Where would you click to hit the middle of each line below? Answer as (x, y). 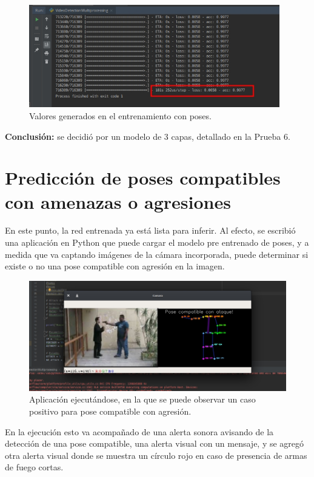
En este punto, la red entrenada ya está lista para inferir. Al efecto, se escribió (150, 230)
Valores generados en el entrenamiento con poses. (120, 115)
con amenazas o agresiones (118, 201)
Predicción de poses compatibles (143, 178)
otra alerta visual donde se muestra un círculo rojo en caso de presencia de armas (156, 455)
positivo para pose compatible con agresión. (110, 411)
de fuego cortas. (34, 467)
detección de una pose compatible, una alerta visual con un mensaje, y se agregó (155, 443)
